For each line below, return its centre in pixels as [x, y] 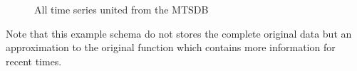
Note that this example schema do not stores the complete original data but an [179, 33]
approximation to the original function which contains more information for [171, 47]
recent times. [34, 61]
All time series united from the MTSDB [121, 9]
